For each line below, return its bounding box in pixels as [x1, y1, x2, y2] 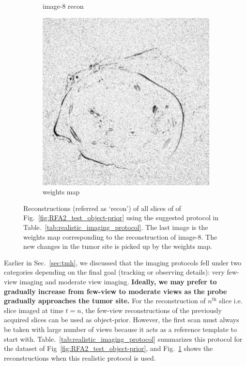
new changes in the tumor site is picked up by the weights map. [23, 241, 212, 251]
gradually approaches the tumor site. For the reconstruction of [4, 296, 206, 306]
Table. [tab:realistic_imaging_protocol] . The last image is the [23, 222, 208, 232]
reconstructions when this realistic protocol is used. [4, 352, 156, 363]
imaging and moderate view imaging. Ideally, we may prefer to [19, 276, 217, 286]
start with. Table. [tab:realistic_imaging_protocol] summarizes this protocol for [4, 333, 243, 344]
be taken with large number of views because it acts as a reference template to [4, 324, 237, 334]
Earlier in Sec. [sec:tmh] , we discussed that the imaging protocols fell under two [4, 257, 242, 267]
